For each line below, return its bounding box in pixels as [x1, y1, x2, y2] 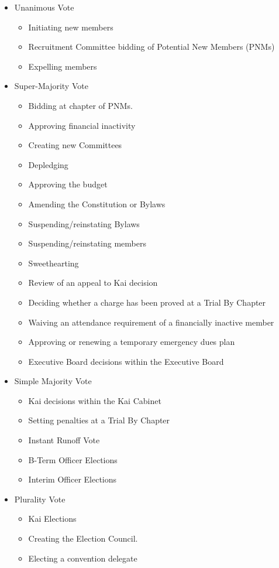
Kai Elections [28, 512, 77, 525]
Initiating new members [28, 20, 113, 33]
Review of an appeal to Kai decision [28, 276, 158, 289]
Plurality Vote [14, 492, 66, 505]
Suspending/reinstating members [28, 237, 146, 249]
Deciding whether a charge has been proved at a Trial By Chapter [28, 296, 266, 308]
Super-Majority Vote [14, 80, 88, 92]
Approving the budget [28, 178, 108, 190]
